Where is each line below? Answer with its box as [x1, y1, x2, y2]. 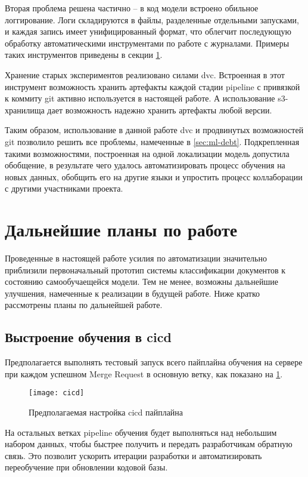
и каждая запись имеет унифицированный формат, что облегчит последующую [5, 25, 291, 38]
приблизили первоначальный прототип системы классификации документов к [5, 263, 286, 276]
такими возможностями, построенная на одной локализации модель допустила [5, 147, 290, 159]
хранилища [5, 103, 45, 116]
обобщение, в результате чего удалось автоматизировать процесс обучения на [5, 159, 285, 171]
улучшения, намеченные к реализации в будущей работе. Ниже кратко [5, 287, 260, 299]
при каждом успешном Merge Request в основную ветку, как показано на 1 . [5, 367, 283, 380]
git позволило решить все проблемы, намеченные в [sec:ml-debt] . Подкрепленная [5, 135, 300, 147]
